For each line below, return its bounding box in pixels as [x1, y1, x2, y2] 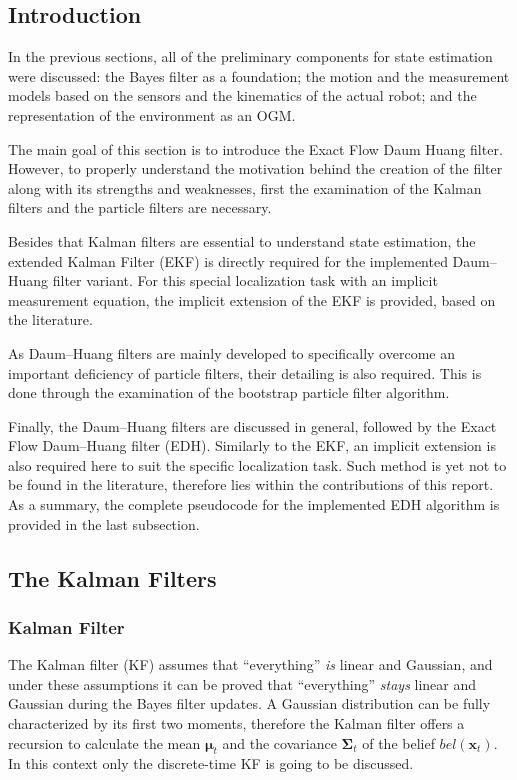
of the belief [362, 732, 435, 753]
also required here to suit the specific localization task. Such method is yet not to [8, 454, 507, 475]
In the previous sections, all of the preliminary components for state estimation [8, 46, 493, 67]
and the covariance [222, 732, 337, 753]
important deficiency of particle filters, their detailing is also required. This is [8, 362, 482, 383]
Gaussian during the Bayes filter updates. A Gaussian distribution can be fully [8, 693, 491, 714]
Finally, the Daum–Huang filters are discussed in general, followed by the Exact [8, 415, 497, 436]
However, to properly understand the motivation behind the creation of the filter [8, 158, 503, 179]
